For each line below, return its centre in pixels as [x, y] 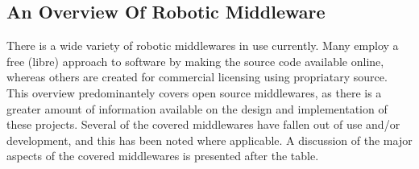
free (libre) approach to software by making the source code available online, [195, 61]
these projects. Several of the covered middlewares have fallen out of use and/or [203, 124]
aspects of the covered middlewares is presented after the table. [163, 156]
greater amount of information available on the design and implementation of [197, 108]
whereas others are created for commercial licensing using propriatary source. [197, 77]
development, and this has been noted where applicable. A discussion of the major [209, 140]
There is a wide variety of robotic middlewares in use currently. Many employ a [203, 45]
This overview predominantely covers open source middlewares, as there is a [194, 92]
